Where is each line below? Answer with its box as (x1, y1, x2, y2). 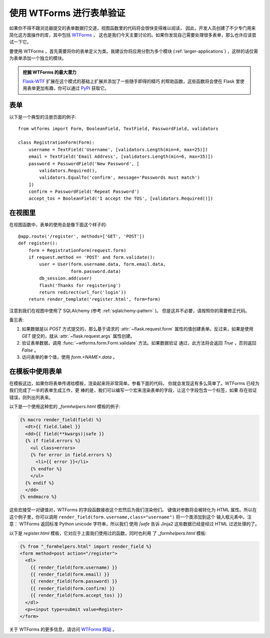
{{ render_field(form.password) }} (30, 578, 117, 584)
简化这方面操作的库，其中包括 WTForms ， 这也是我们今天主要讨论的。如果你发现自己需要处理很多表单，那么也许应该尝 (9, 32, 256, 38)
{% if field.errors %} (25, 438, 81, 444)
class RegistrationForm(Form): (18, 140, 95, 145)
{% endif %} (25, 480, 54, 486)
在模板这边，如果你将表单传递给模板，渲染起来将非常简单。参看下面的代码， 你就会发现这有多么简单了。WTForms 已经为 (9, 380, 259, 386)
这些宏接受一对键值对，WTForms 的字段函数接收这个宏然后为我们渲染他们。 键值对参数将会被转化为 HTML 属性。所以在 (9, 507, 257, 513)
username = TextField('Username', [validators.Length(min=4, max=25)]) (28, 147, 208, 152)
